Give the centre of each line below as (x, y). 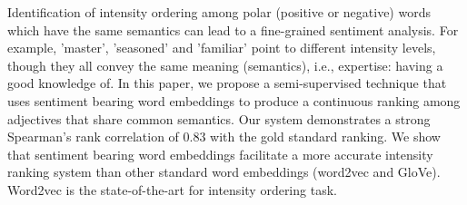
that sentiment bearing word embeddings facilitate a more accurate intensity (220, 154)
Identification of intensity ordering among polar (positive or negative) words (219, 12)
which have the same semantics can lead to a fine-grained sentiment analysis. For (233, 29)
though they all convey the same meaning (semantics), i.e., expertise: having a (225, 65)
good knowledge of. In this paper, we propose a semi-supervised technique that (227, 83)
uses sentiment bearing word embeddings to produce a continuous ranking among (234, 100)
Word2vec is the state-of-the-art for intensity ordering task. (172, 189)
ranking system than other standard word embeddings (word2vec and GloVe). (224, 172)
